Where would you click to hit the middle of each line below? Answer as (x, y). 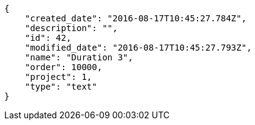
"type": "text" (61, 87)
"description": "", (71, 28)
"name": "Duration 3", (79, 57)
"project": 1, (58, 77)
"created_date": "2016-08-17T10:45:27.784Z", (136, 18)
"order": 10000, (64, 67)
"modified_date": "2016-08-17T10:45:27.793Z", (138, 48)
